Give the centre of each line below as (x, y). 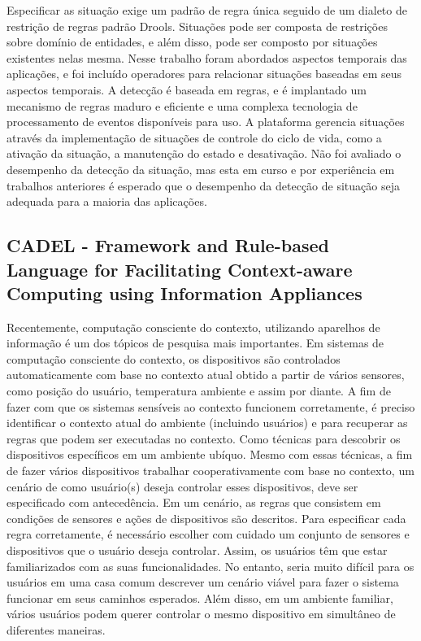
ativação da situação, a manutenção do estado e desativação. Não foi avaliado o (204, 153)
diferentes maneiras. (56, 629)
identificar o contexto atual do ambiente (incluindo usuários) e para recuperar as (207, 423)
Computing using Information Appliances (184, 292)
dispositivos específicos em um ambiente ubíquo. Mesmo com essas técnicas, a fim (210, 454)
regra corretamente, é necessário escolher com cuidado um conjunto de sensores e (208, 534)
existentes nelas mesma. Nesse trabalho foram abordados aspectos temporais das (207, 57)
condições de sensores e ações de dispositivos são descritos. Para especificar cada (206, 518)
